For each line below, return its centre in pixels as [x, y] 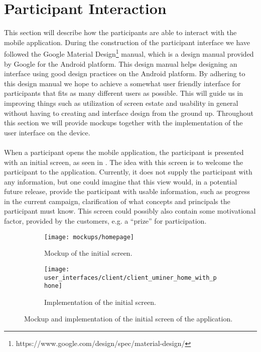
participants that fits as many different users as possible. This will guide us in [124, 93]
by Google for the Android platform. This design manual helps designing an [121, 63]
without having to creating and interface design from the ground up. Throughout [129, 113]
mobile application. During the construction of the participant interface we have [127, 42]
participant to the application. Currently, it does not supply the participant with [128, 172]
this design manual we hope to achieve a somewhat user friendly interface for [122, 83]
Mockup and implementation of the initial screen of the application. [128, 319]
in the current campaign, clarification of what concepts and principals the [117, 201]
